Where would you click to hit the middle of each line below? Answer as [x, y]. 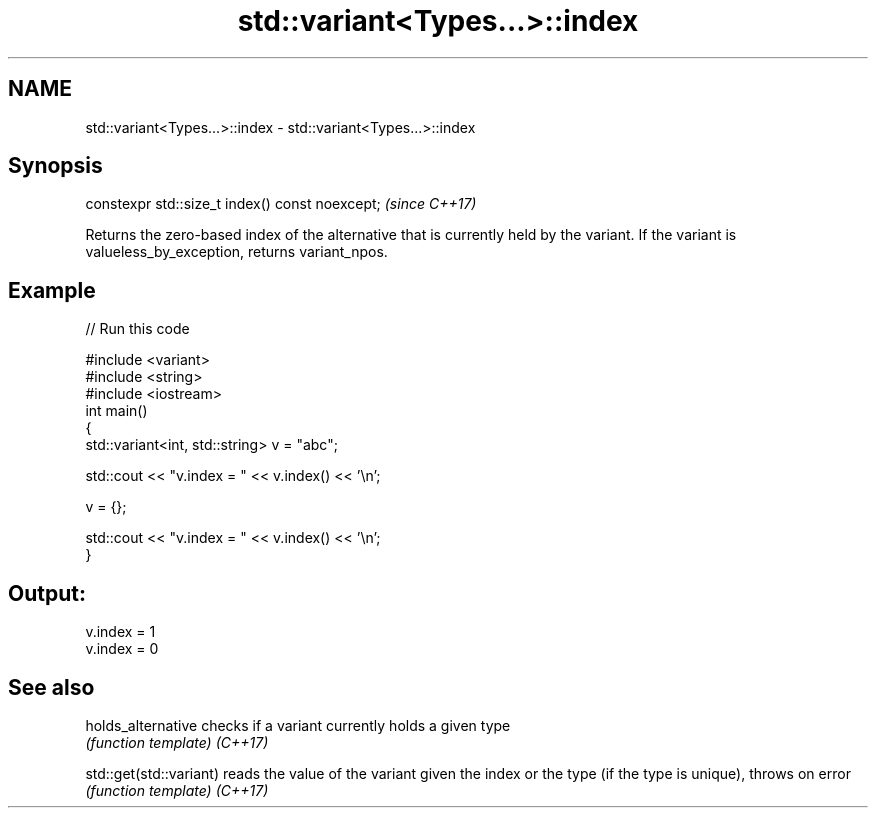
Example [52, 290]
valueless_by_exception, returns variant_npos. [236, 252]
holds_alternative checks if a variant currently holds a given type [298, 725]
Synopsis [55, 166]
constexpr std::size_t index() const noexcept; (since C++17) [281, 204]
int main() [116, 411]
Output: [47, 593]
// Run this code [137, 329]
